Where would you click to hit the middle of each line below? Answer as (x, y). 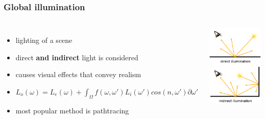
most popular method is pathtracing (72, 110)
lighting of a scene (44, 40)
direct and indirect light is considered (77, 57)
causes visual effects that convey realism (78, 74)
